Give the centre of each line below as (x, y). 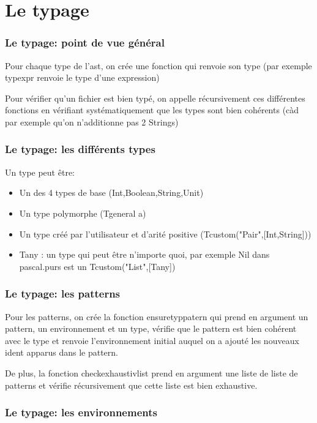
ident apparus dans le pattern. (62, 352)
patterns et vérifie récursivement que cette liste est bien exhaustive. (131, 385)
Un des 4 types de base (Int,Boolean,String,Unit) (111, 193)
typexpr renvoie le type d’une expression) (82, 77)
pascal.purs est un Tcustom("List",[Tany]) (97, 266)
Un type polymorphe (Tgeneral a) (83, 213)
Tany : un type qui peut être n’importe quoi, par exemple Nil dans (144, 254)
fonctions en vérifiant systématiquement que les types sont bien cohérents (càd (152, 110)
